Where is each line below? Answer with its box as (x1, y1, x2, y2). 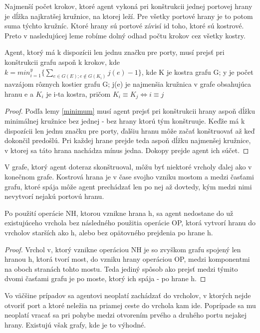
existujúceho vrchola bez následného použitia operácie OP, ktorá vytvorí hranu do (4, 217, 256, 228)
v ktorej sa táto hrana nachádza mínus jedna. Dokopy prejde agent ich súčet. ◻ (4, 145, 249, 155)
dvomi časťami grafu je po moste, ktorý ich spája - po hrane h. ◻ (4, 273, 206, 284)
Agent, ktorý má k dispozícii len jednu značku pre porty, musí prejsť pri (4, 47, 225, 57)
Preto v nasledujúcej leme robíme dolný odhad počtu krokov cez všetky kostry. (4, 30, 246, 40)
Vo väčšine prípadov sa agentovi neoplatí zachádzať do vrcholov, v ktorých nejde (4, 290, 251, 300)
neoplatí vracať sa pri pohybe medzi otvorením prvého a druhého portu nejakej (4, 310, 247, 320)
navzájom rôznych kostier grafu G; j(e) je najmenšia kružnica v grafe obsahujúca (4, 79, 252, 89)
